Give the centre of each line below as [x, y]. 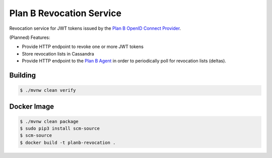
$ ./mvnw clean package [49, 121]
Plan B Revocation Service [65, 13]
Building [23, 75]
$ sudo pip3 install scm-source [60, 128]
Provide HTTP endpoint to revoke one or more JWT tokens [83, 47]
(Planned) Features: [30, 37]
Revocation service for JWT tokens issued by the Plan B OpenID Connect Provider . [95, 28]
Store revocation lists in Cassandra [58, 54]
